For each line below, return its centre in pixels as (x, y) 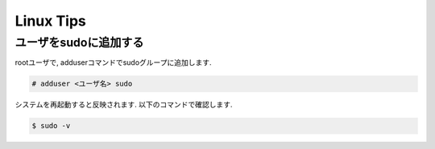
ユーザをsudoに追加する (79, 42)
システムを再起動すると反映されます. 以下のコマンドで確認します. (124, 105)
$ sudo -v (51, 126)
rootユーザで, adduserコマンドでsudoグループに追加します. (114, 62)
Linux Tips (50, 21)
